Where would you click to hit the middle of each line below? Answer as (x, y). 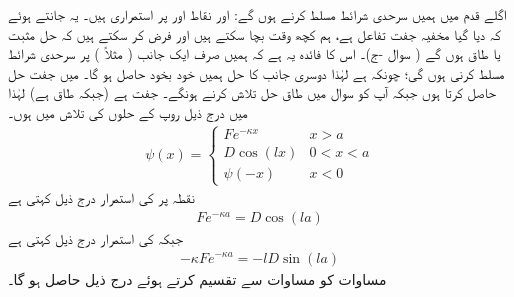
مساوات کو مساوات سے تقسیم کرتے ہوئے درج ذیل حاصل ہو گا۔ (197, 278)
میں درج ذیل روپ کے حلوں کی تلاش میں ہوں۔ (128, 111)
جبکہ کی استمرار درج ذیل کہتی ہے (95, 237)
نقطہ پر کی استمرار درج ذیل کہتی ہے (101, 197)
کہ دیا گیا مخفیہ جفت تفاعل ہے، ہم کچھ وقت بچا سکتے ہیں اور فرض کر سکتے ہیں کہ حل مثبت (254, 33)
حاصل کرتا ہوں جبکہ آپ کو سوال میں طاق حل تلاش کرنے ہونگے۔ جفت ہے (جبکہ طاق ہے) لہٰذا (252, 92)
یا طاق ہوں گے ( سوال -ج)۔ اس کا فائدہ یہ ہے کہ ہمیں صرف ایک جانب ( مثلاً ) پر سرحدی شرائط (254, 53)
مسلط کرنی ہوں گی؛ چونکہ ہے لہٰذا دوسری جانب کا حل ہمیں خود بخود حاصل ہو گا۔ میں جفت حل (256, 72)
